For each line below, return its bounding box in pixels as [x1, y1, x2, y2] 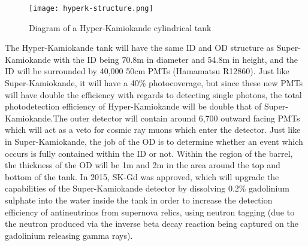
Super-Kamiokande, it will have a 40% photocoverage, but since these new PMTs [5, 77, 303, 89]
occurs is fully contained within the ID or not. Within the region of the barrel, [5, 147, 293, 159]
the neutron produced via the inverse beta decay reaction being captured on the [5, 217, 298, 230]
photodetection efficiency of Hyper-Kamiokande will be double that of [5, 100, 262, 113]
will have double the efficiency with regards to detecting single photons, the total [5, 88, 302, 101]
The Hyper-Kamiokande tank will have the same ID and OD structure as [5, 41, 274, 54]
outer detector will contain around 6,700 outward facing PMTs [70, 111, 300, 124]
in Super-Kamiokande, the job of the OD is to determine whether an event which [5, 135, 303, 147]
